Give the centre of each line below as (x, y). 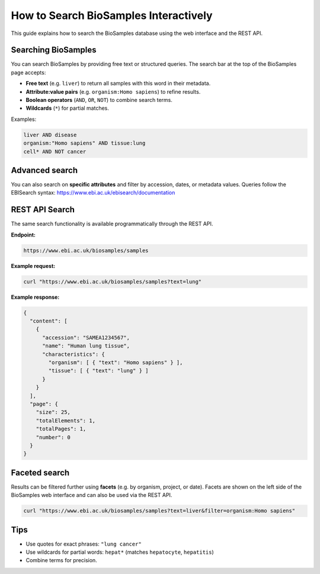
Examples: (24, 119)
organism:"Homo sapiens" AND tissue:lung (84, 143)
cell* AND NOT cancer (55, 152)
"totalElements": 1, (66, 420)
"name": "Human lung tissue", (86, 346)
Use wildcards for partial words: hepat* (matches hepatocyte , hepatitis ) (120, 552)
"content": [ (49, 321)
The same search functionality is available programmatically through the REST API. (112, 224)
